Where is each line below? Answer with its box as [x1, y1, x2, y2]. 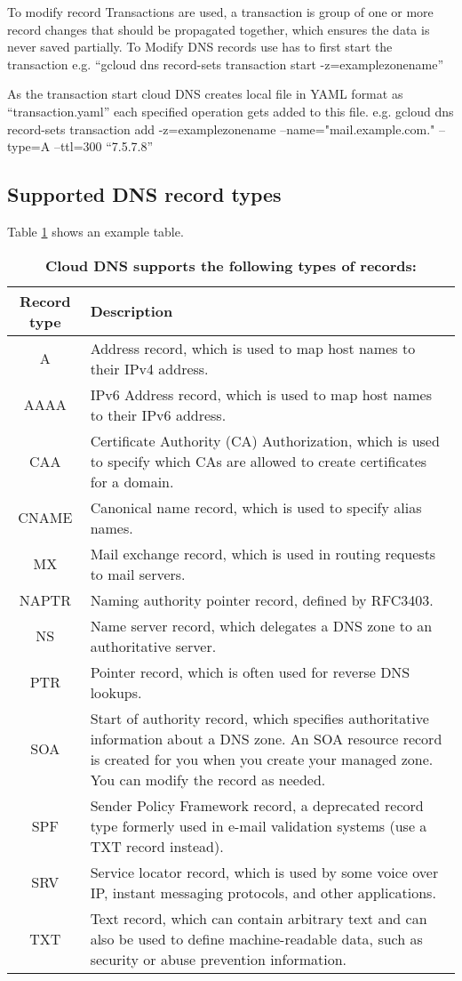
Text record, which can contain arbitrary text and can [90, 907, 427, 929]
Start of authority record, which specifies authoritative [90, 707, 429, 728]
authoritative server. [90, 635, 217, 656]
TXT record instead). [90, 835, 224, 856]
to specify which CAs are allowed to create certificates [90, 450, 427, 471]
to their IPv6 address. [90, 404, 227, 425]
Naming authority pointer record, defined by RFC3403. [90, 589, 434, 610]
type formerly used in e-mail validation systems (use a [90, 815, 427, 836]
